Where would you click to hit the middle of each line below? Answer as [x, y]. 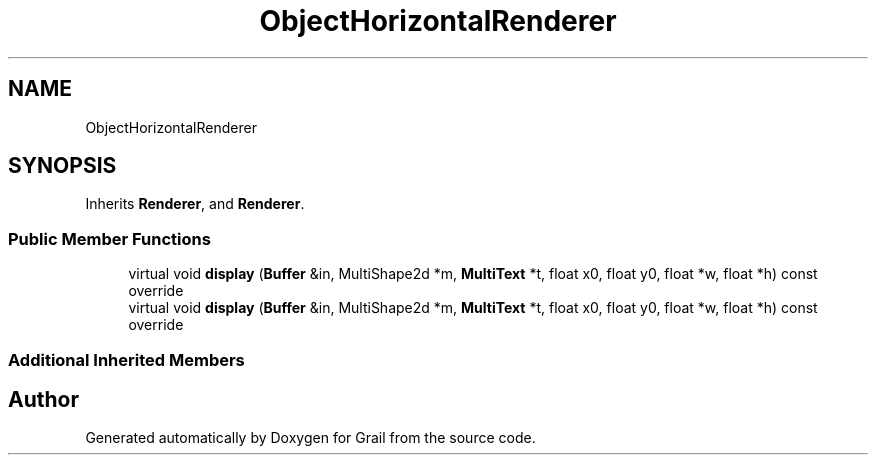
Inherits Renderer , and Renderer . [195, 204]
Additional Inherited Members [126, 359]
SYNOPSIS [62, 166]
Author [43, 399]
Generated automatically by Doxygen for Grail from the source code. [310, 438]
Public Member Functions [109, 238]
